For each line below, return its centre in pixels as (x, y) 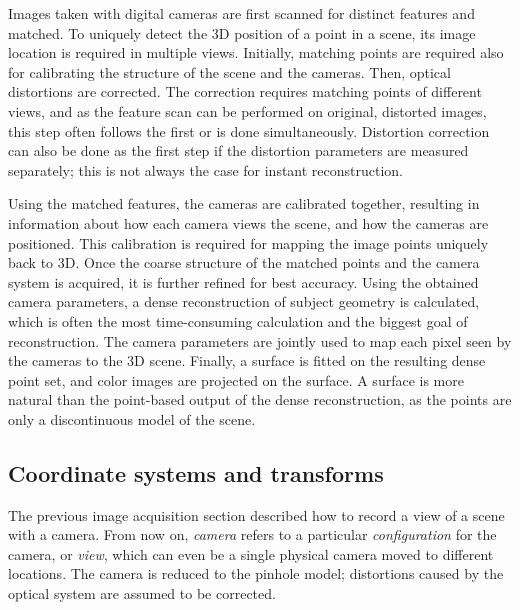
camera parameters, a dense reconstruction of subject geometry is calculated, (244, 301)
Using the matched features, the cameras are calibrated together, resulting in (244, 203)
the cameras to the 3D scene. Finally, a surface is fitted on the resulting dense (247, 360)
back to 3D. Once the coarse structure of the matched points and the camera (244, 262)
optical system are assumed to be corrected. (142, 593)
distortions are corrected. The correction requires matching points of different (245, 91)
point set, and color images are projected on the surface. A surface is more (236, 379)
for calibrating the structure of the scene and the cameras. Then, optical (229, 71)
